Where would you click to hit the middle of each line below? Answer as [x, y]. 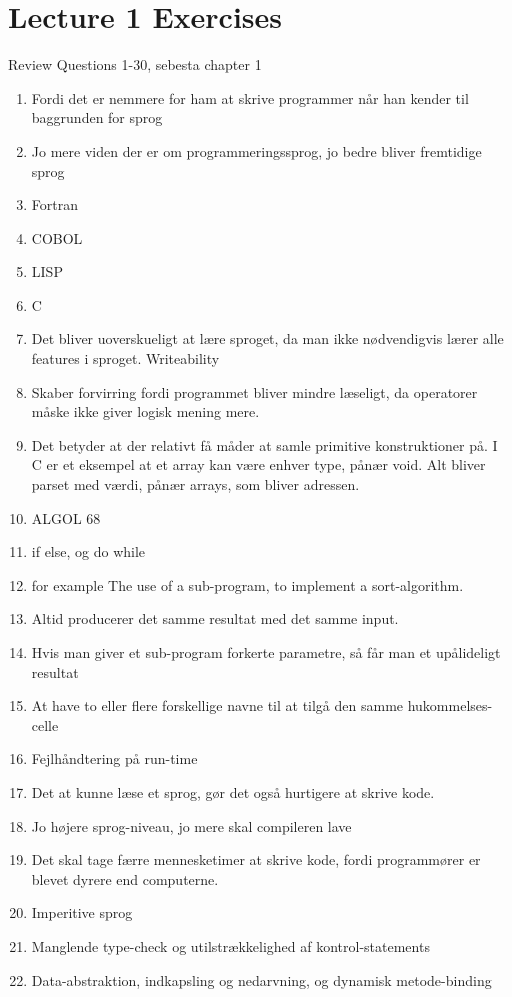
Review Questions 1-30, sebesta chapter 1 [135, 64]
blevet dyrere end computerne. [125, 878]
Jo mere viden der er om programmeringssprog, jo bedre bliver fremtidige [256, 150]
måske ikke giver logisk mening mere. [145, 411]
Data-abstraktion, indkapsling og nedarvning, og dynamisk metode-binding [261, 979]
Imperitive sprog [82, 912]
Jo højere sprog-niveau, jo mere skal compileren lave [191, 825]
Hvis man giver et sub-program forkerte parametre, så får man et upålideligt [266, 652]
